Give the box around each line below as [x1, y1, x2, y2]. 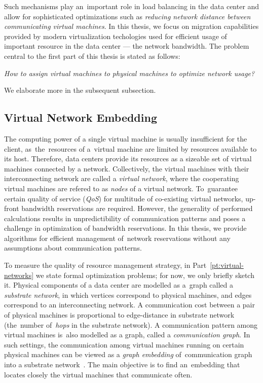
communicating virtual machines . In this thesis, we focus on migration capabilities [4, 21, 259, 31]
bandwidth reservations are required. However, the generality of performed [21, 203, 253, 214]
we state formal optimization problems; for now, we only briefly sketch [35, 269, 254, 280]
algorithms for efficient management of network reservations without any [4, 232, 231, 243]
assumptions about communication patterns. [4, 242, 142, 253]
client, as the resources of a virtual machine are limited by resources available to [4, 143, 257, 154]
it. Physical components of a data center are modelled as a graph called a [4, 280, 234, 290]
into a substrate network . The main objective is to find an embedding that [4, 359, 240, 370]
